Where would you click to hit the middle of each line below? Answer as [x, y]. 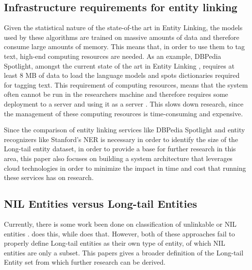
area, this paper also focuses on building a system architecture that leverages [118, 158]
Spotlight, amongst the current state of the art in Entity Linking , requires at [119, 65]
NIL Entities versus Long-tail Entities [101, 204]
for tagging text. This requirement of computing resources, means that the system [126, 84]
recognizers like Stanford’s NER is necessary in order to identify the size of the [121, 139]
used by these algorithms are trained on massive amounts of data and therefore [122, 37]
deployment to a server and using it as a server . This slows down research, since [124, 103]
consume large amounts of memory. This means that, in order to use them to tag [124, 46]
